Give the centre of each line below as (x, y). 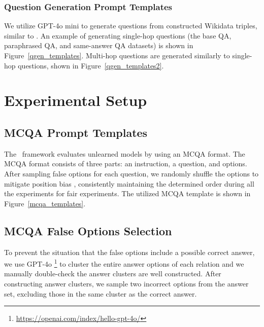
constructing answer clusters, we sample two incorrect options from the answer (126, 283)
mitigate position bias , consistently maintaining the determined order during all (129, 183)
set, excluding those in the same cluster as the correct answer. (101, 293)
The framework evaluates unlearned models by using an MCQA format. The (125, 153)
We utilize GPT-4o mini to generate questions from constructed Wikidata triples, (131, 26)
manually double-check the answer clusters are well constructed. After (113, 274)
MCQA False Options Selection (88, 230)
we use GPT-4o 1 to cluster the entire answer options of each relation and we (124, 263)
